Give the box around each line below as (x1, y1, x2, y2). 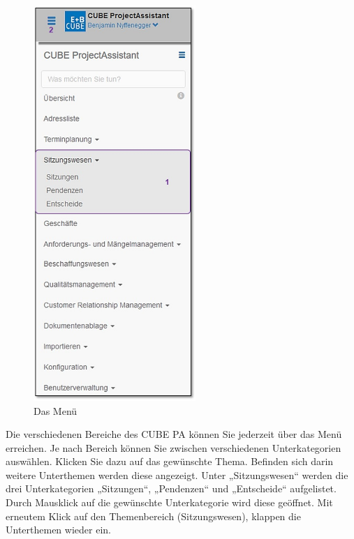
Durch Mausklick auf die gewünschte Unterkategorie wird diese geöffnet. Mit (6, 495, 333, 510)
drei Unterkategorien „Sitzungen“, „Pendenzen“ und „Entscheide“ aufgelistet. (6, 481, 337, 496)
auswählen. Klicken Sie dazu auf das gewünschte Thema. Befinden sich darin (6, 454, 334, 469)
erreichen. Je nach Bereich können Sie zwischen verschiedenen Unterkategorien (6, 440, 341, 455)
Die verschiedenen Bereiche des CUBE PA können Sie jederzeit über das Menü (6, 427, 342, 441)
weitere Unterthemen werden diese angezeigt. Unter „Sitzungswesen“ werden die (6, 467, 348, 482)
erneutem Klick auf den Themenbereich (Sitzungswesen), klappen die (6, 508, 301, 523)
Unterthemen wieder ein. (6, 522, 111, 537)
